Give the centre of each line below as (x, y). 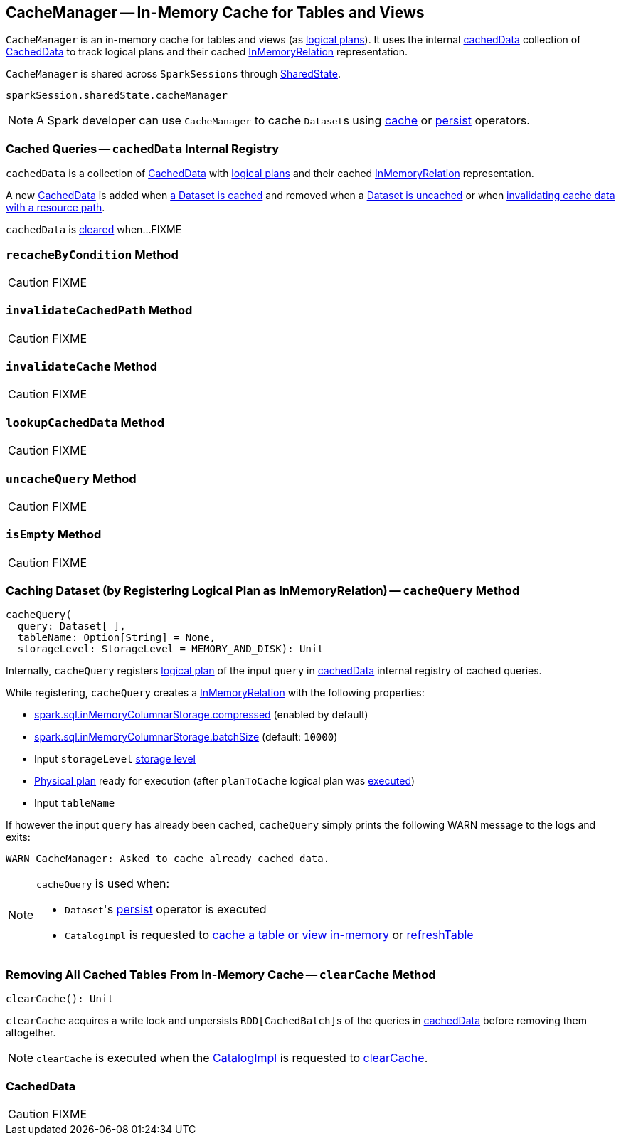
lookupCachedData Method (85, 422)
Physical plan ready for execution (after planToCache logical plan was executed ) (225, 781)
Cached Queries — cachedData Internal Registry (143, 148)
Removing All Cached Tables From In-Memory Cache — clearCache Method (221, 974)
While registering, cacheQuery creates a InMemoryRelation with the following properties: (215, 693)
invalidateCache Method (82, 367)
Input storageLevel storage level (115, 759)
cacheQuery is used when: (103, 884)
